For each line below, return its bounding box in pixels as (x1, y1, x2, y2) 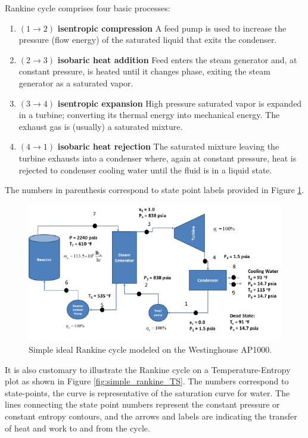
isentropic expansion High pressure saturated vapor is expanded (57, 97, 302, 109)
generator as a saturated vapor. (18, 76, 133, 89)
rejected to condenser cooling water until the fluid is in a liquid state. (18, 163, 272, 176)
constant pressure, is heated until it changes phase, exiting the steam (18, 65, 270, 77)
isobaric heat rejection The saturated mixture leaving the (57, 140, 279, 153)
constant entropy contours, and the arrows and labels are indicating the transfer (5, 409, 297, 422)
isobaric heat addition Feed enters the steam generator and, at (57, 53, 297, 66)
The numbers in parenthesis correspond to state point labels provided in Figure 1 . (5, 184, 304, 196)
